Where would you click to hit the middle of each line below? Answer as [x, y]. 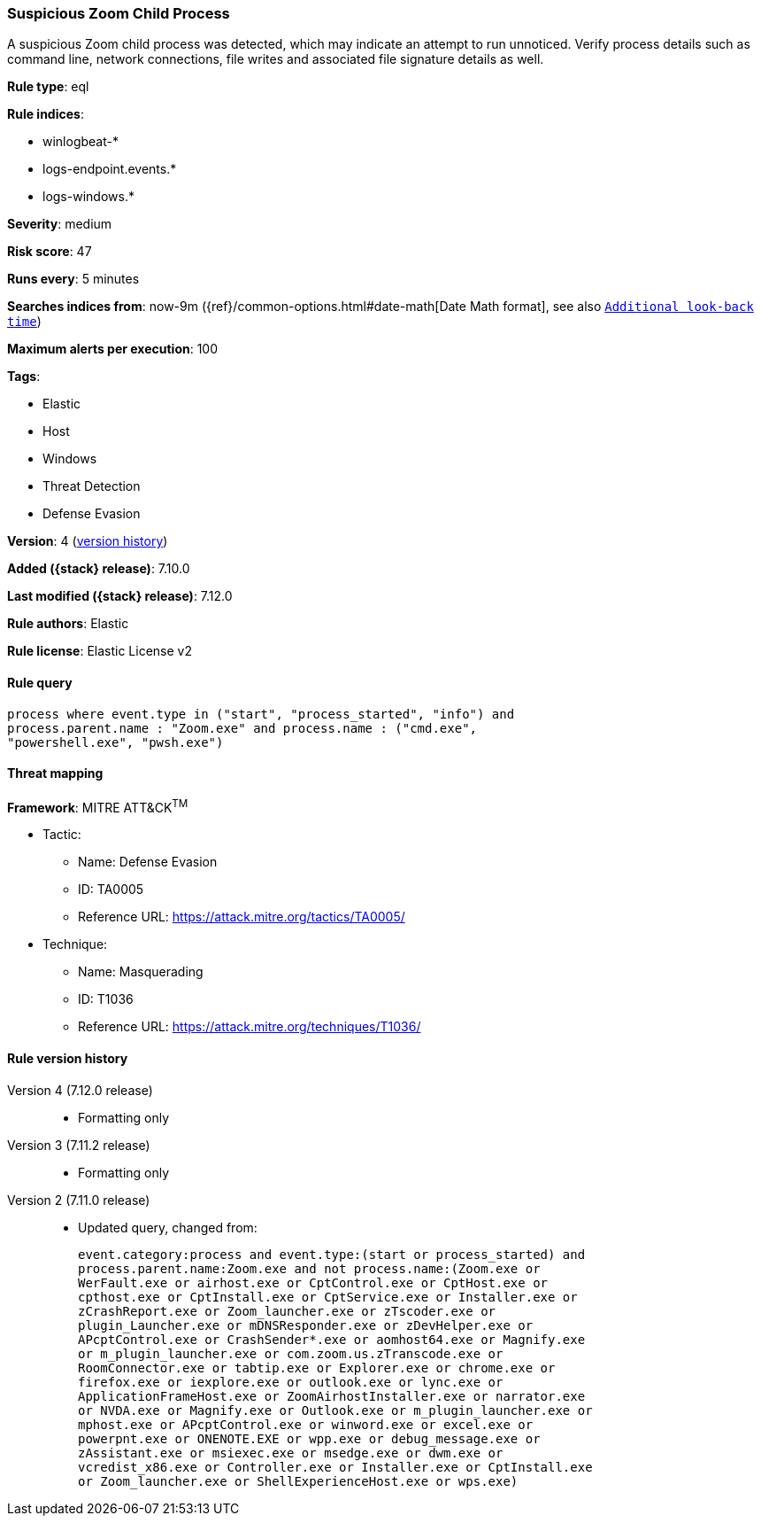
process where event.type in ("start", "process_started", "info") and [261, 714]
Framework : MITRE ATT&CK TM [98, 806]
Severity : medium [60, 224]
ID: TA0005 [111, 890]
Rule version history [68, 1059]
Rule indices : [46, 114]
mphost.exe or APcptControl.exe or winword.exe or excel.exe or [306, 1424]
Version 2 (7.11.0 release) [79, 1200]
